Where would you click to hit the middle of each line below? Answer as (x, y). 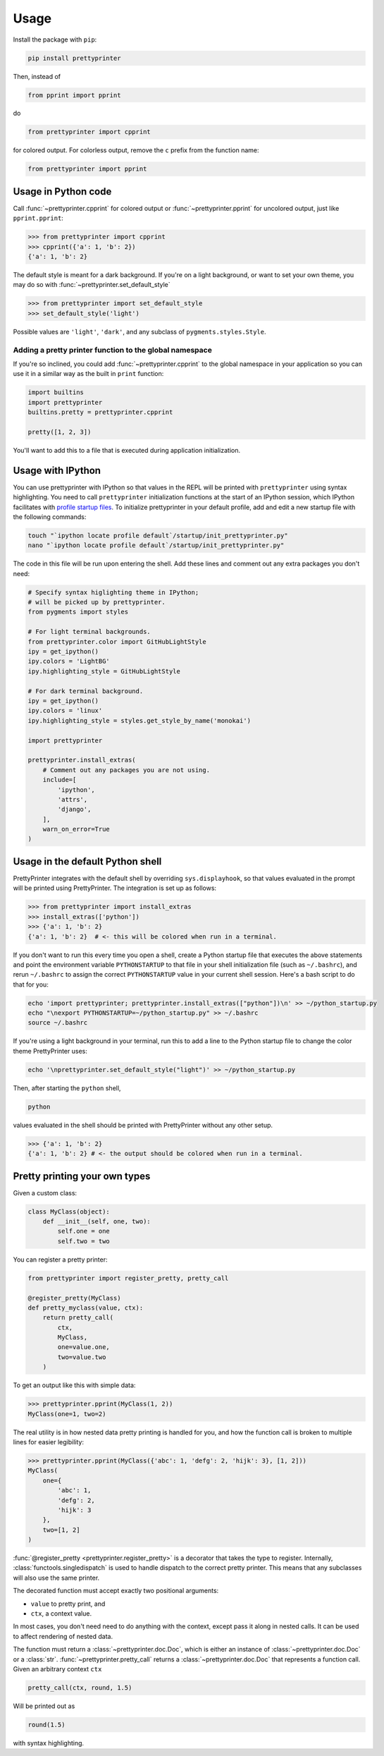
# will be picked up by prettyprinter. (97, 602)
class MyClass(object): (69, 1212)
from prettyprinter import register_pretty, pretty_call (128, 1278)
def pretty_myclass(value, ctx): (86, 1307)
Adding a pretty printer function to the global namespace (113, 350)
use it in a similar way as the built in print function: (88, 374)
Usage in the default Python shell (87, 861)
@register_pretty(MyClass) (74, 1298)
